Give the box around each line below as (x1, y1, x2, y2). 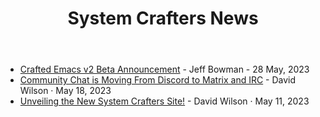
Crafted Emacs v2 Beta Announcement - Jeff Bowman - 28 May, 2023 (19, 63, 310, 76)
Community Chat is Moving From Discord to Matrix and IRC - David (19, 74, 297, 86)
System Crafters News (67, 7, 259, 30)
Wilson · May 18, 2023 (19, 85, 112, 97)
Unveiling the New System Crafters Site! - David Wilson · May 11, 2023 (19, 95, 310, 107)
